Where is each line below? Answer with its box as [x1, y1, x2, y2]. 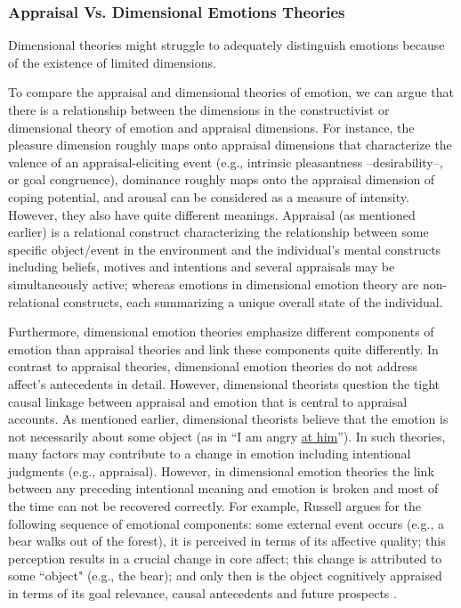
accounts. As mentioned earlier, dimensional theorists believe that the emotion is [8, 409, 449, 428]
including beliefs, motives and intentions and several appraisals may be [8, 257, 395, 276]
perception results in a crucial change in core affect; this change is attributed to [8, 548, 442, 567]
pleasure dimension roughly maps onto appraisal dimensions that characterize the [8, 135, 452, 154]
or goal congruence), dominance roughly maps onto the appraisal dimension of [8, 170, 435, 189]
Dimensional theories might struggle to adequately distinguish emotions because [8, 36, 445, 54]
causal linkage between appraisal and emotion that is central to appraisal [8, 392, 408, 410]
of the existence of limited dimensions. [8, 53, 216, 71]
